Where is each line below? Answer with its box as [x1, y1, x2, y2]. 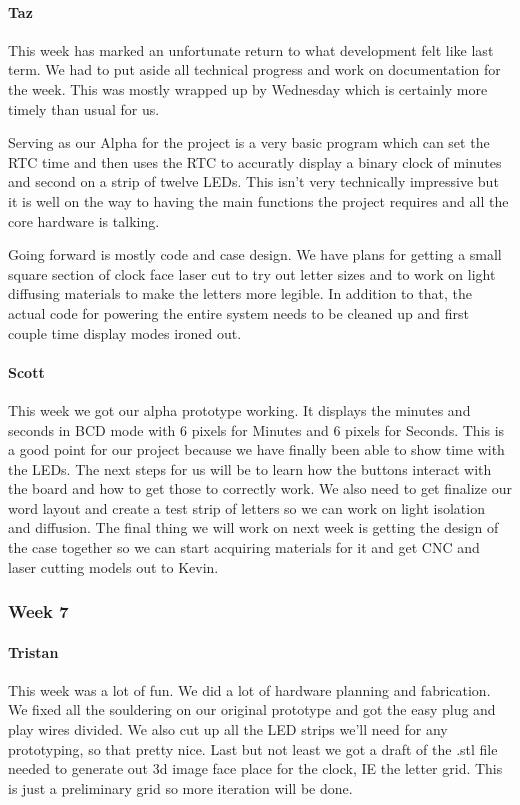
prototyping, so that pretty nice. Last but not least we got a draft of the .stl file [8, 738, 498, 759]
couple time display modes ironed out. [8, 322, 242, 343]
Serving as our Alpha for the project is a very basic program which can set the [8, 132, 490, 153]
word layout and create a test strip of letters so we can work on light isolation [8, 497, 485, 518]
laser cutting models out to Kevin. [8, 556, 219, 577]
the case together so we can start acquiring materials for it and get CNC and [8, 537, 480, 558]
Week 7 [8, 599, 69, 624]
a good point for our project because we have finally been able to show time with [8, 439, 505, 460]
